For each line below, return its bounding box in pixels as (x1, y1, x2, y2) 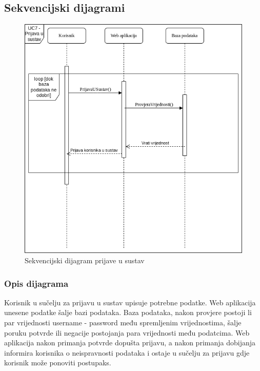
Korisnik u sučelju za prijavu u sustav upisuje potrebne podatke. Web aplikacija (4, 297, 256, 307)
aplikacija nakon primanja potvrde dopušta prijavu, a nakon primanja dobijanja (4, 337, 255, 348)
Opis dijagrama (4, 277, 69, 289)
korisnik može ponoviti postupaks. (4, 357, 111, 368)
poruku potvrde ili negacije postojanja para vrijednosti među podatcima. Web (4, 327, 250, 338)
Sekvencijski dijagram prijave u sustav (25, 255, 145, 266)
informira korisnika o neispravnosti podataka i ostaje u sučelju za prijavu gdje (4, 347, 250, 358)
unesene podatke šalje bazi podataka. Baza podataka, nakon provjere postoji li (4, 307, 252, 318)
